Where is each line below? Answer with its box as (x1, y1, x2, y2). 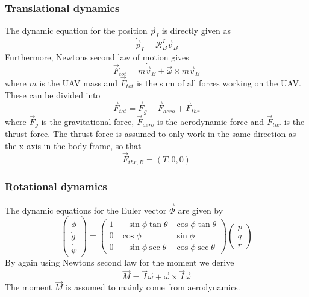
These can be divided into (5, 88, 101, 101)
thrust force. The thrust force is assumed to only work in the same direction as (5, 127, 296, 140)
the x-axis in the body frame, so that (5, 139, 142, 152)
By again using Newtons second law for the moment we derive (5, 256, 234, 269)
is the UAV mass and (39, 76, 118, 89)
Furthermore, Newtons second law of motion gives (5, 51, 189, 63)
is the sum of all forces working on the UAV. (136, 76, 301, 89)
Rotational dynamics (5, 179, 107, 194)
